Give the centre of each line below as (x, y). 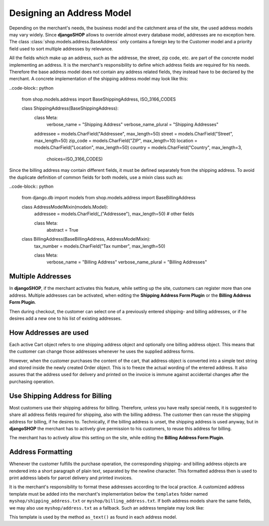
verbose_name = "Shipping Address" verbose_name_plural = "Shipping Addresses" (133, 125)
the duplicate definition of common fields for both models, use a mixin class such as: (96, 177)
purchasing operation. (32, 382)
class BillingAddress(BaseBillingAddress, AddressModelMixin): (86, 239)
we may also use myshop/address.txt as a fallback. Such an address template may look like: (107, 508)
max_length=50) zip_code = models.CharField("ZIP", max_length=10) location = (116, 141)
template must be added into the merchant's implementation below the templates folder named (109, 494)
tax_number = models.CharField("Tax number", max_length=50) (100, 246)
